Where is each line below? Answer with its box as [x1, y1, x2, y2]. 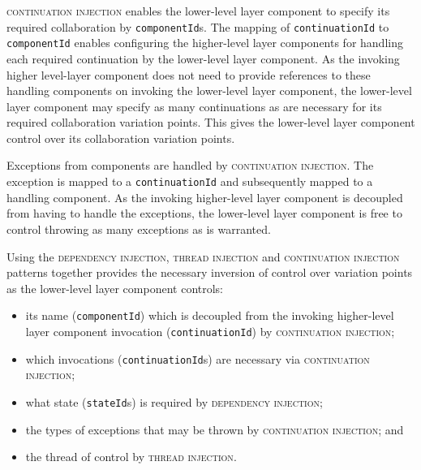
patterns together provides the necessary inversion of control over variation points [6, 264, 413, 281]
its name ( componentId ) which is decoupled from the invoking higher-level [25, 307, 394, 324]
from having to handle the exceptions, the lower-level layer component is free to [6, 205, 402, 222]
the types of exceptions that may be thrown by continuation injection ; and [25, 420, 404, 438]
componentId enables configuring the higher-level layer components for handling [6, 34, 403, 51]
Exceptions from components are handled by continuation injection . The [6, 157, 374, 174]
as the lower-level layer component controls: [6, 279, 224, 296]
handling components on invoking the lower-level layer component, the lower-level [6, 82, 412, 99]
